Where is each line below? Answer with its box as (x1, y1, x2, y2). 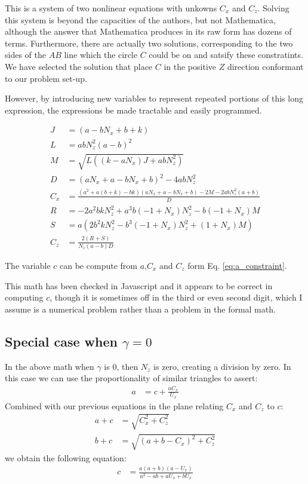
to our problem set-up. (5, 72, 87, 84)
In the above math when (5, 360, 94, 372)
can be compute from (60, 259, 137, 272)
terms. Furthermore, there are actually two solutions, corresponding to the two (5, 36, 293, 49)
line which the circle (64, 48, 137, 61)
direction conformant (227, 60, 304, 72)
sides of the (5, 48, 46, 61)
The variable (5, 259, 51, 272)
